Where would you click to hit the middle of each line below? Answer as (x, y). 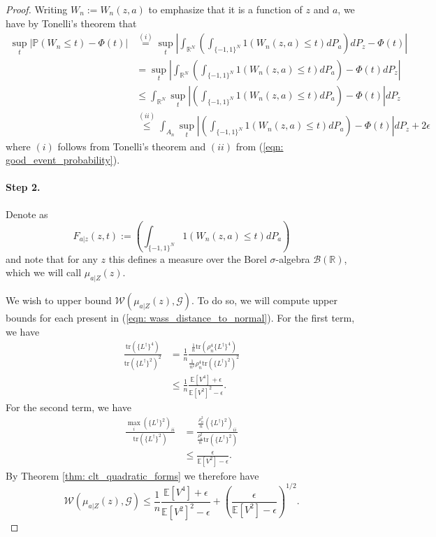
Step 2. (23, 187)
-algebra (293, 258)
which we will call (44, 272)
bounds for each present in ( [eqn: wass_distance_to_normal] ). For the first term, (180, 318)
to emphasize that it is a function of (225, 9)
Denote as (27, 214)
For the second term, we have (68, 407)
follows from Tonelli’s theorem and (132, 146)
